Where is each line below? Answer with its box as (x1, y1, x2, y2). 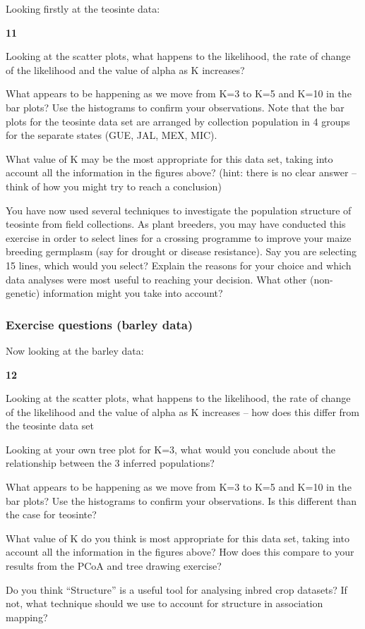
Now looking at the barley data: (6, 343, 144, 358)
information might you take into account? (42, 286, 223, 300)
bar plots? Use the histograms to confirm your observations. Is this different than (6, 493, 357, 508)
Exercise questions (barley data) (6, 315, 193, 333)
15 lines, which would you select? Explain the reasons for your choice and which (6, 257, 352, 272)
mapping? (6, 609, 48, 624)
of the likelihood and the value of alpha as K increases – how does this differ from (6, 404, 359, 419)
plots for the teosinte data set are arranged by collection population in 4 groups (6, 114, 350, 128)
